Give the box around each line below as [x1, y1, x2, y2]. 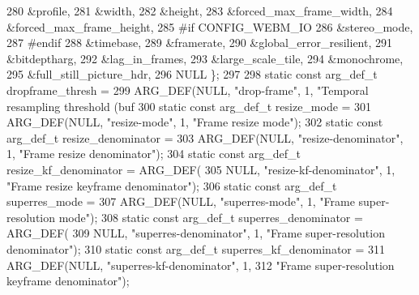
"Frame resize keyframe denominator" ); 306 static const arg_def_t [6, 177, 337, 194]
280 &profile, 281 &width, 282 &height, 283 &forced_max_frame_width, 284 [6, 2, 393, 19]
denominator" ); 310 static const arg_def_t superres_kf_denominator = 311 [6, 240, 386, 257]
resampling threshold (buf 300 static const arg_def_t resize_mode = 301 [6, 97, 372, 114]
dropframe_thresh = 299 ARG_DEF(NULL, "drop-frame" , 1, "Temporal [6, 81, 369, 98]
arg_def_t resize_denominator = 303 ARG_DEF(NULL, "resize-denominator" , [6, 129, 404, 146]
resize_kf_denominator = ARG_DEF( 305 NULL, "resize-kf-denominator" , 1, [6, 160, 395, 177]
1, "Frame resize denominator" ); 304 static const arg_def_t [6, 145, 301, 162]
